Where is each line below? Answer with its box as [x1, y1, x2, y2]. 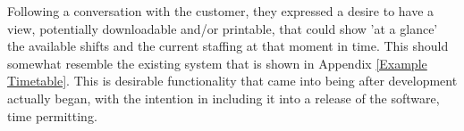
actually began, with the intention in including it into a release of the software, [7, 88, 440, 107]
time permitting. [7, 106, 97, 125]
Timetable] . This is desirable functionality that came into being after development [7, 71, 458, 90]
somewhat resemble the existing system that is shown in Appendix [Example [7, 53, 427, 72]
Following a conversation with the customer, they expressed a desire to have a [7, 2, 434, 20]
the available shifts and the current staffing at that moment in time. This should [7, 37, 449, 55]
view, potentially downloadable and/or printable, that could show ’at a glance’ [7, 19, 438, 37]
